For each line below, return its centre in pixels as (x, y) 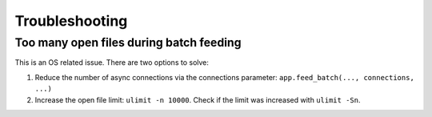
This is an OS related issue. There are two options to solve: (112, 63)
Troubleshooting (71, 21)
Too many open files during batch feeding (128, 42)
